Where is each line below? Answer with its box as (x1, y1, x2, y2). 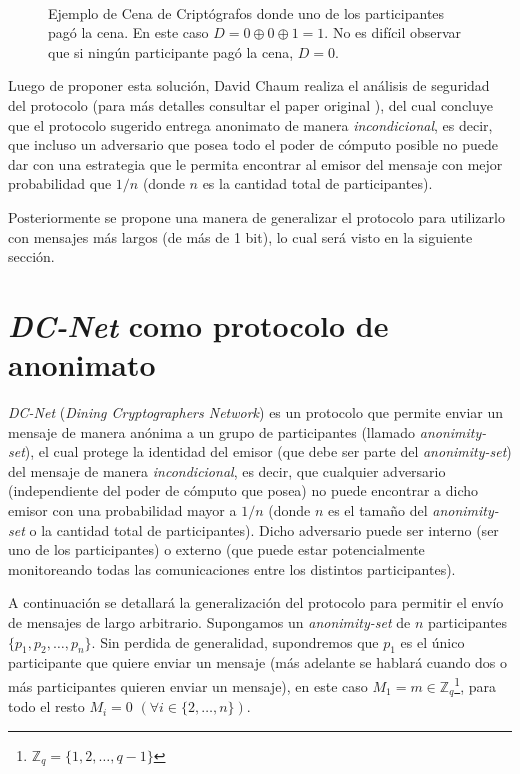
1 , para (454, 672, 496, 696)
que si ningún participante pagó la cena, (48, 41, 294, 62)
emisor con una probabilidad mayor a (8, 500, 237, 520)
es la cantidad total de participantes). (202, 173, 433, 194)
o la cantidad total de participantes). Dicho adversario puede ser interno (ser (29, 519, 499, 540)
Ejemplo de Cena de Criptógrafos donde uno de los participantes (48, 2, 445, 23)
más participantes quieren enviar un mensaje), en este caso (8, 675, 368, 696)
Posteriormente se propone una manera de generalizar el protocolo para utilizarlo (8, 206, 505, 227)
